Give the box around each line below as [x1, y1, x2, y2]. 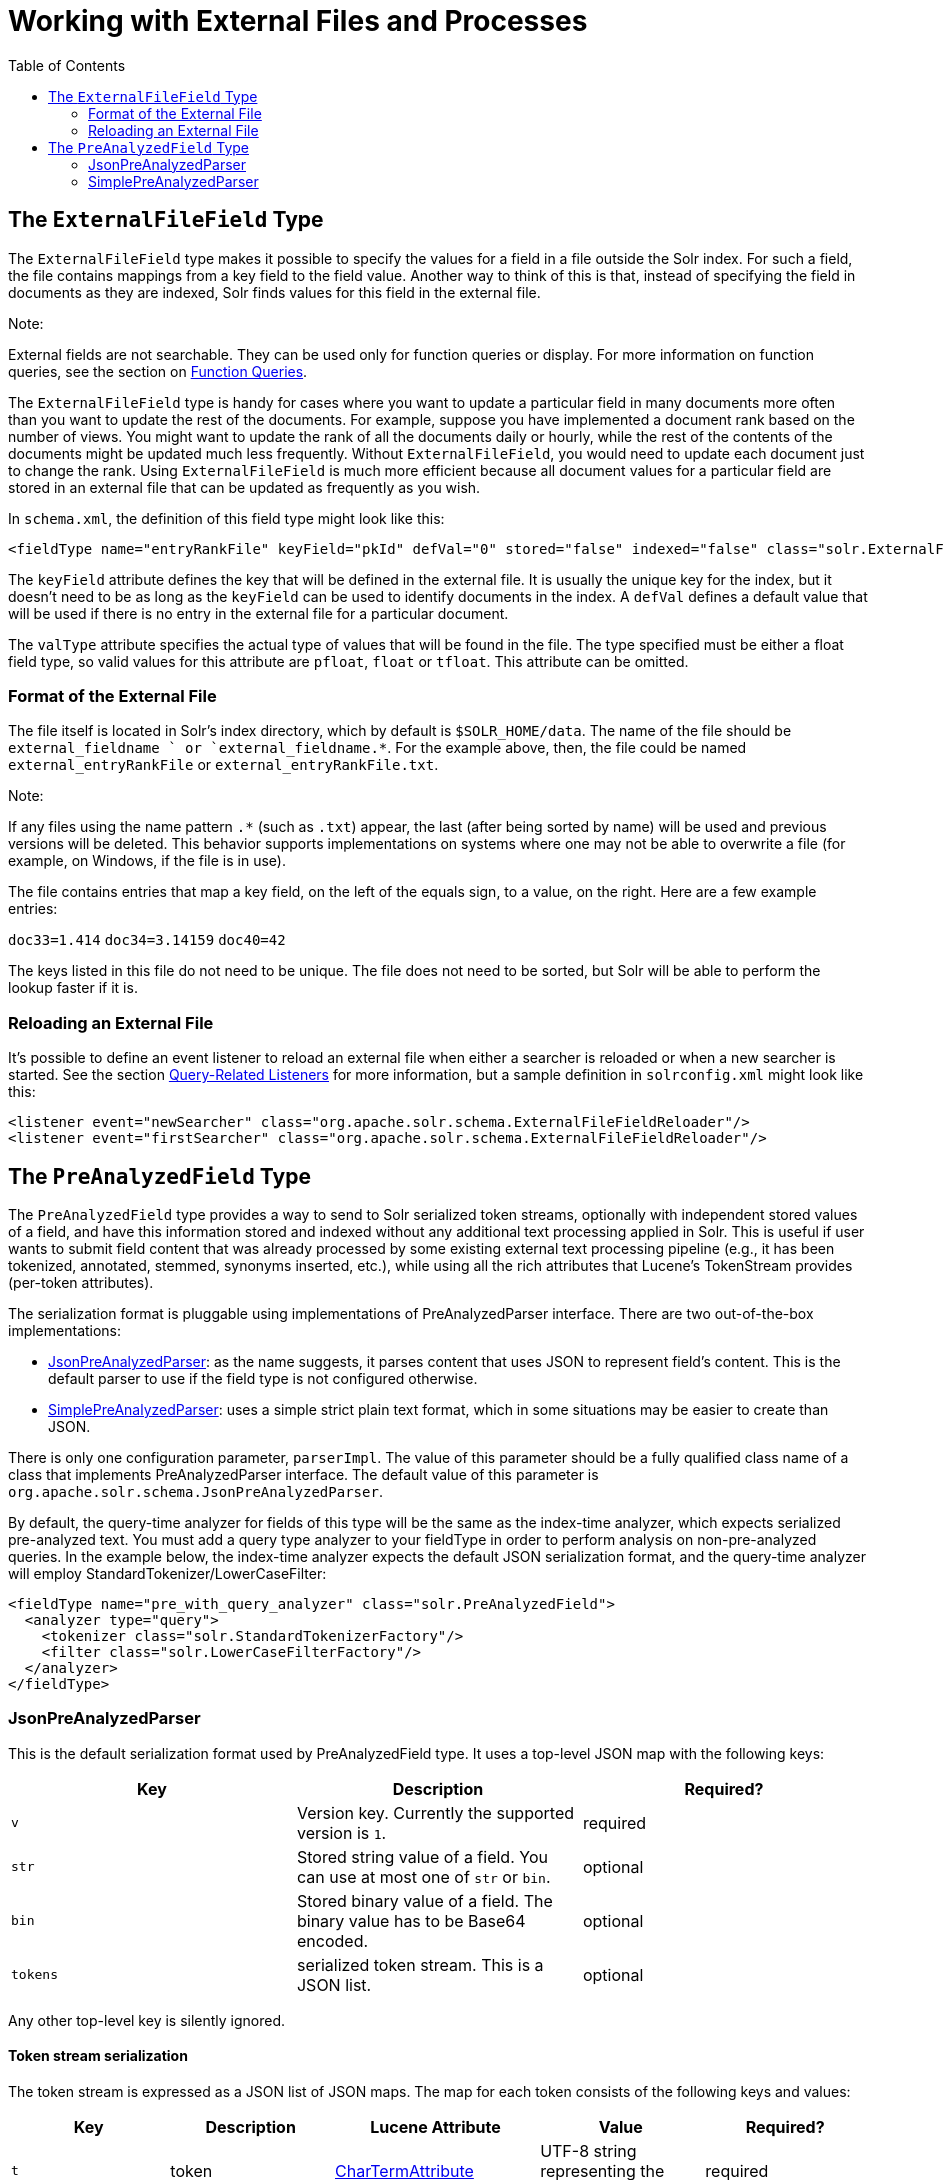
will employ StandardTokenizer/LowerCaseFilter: [8, 1564, 327, 1582]
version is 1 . [296, 1822, 387, 1843]
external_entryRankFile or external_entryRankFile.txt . [8, 756, 439, 774]
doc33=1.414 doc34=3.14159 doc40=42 [8, 932, 286, 949]
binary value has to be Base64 [296, 1910, 526, 1931]
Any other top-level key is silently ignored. [8, 2011, 286, 2029]
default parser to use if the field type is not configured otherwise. [48, 1369, 478, 1387]
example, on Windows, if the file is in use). [8, 852, 286, 870]
